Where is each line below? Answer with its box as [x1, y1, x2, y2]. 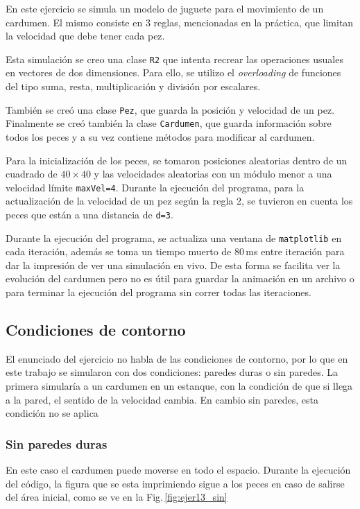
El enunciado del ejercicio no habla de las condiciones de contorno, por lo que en [6, 351, 348, 365]
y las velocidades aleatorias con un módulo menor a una [94, 166, 332, 181]
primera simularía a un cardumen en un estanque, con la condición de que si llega [6, 379, 353, 393]
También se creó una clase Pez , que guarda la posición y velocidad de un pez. [6, 102, 335, 117]
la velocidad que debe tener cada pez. [6, 28, 165, 43]
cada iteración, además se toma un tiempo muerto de [6, 244, 232, 259]
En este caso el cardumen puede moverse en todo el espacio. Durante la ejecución [6, 463, 351, 477]
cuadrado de [6, 166, 58, 181]
